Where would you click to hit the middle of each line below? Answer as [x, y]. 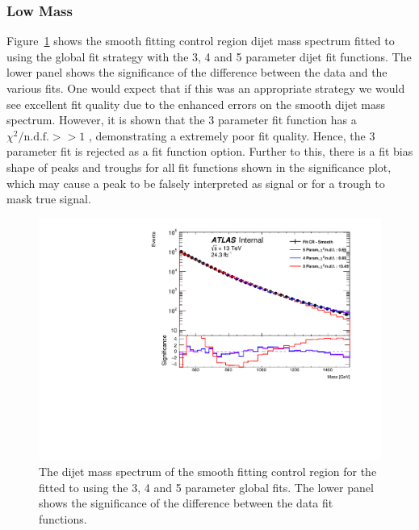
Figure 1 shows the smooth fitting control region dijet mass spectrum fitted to [201, 41]
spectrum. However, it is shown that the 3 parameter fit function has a [182, 120]
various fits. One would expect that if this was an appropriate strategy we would [206, 88]
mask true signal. [49, 199]
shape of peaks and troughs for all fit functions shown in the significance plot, [199, 167]
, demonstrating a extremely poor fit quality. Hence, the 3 [232, 135]
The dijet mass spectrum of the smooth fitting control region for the [208, 471]
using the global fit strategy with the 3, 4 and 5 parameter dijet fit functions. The [209, 56]
